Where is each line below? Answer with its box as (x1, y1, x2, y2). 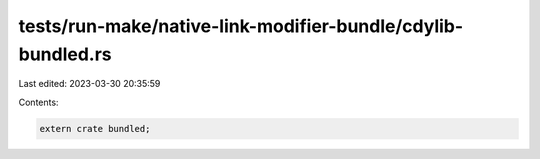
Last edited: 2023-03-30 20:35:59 (18, 78, 161, 90)
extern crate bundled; (39, 123, 151, 134)
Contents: (18, 96, 59, 108)
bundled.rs (18, 43, 112, 65)
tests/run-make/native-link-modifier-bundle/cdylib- (18, 15, 464, 37)
